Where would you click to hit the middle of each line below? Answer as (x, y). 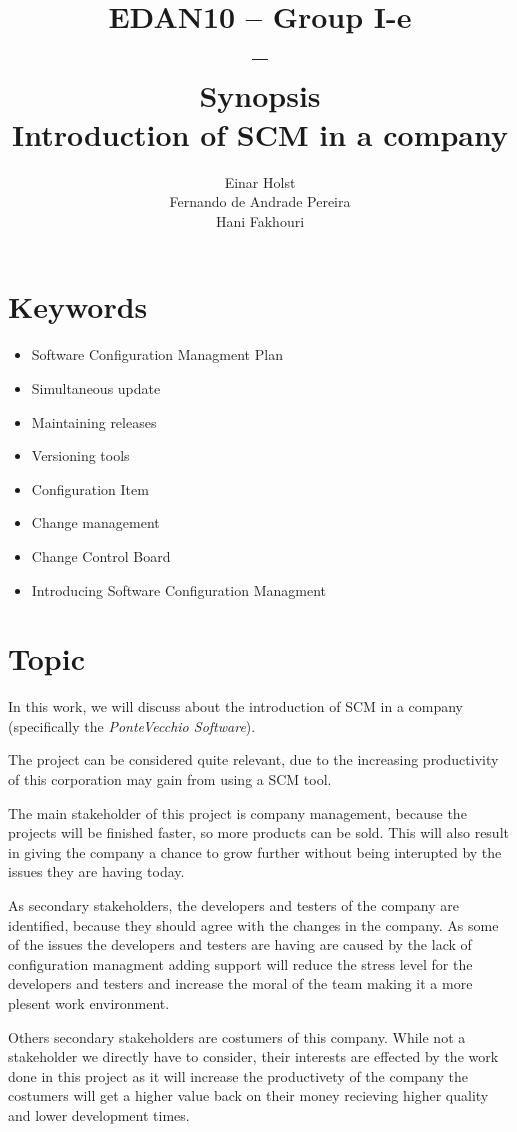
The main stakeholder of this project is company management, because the (237, 812)
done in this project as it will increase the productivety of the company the (238, 1075)
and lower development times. (99, 1114)
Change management (95, 522)
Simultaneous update (96, 388)
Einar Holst (260, 181)
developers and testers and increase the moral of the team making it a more (240, 983)
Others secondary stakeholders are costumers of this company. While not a (237, 1036)
